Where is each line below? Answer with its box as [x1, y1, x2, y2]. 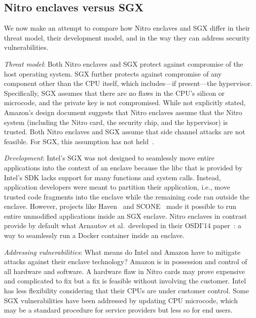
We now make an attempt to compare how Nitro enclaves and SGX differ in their [4, 23, 250, 33]
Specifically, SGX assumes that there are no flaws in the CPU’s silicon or [4, 87, 225, 98]
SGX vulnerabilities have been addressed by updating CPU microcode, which [4, 295, 238, 305]
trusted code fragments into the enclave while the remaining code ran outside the [4, 191, 250, 201]
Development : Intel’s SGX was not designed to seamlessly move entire [4, 153, 215, 163]
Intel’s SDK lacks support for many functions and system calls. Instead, [4, 172, 221, 182]
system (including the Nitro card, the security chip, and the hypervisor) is [4, 117, 228, 127]
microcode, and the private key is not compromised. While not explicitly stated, [4, 97, 246, 108]
